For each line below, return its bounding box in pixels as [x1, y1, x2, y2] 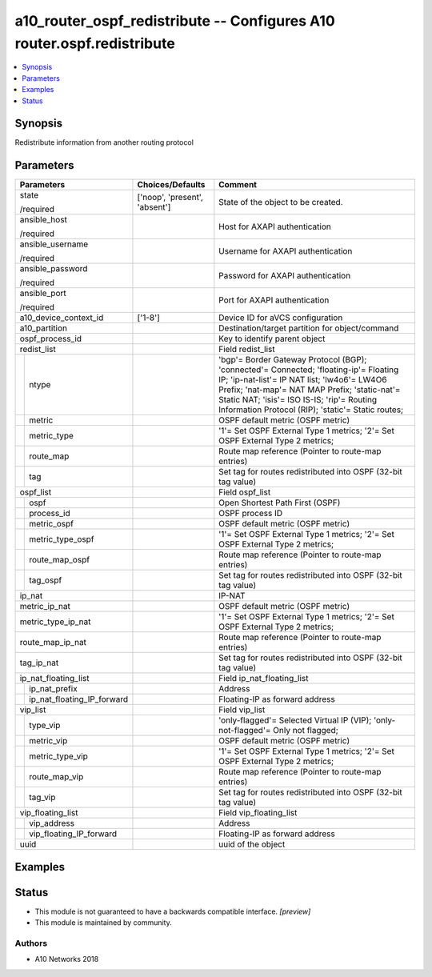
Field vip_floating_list [218, 807, 298, 819]
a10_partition [19, 322, 68, 334]
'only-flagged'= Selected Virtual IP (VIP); [218, 715, 372, 726]
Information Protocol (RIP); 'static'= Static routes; [218, 404, 404, 415]
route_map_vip [29, 771, 84, 783]
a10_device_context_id [19, 312, 104, 323]
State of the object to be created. [218, 197, 343, 208]
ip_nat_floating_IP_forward [29, 694, 129, 705]
